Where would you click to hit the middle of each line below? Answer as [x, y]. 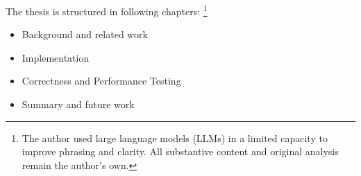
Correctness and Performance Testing [101, 81]
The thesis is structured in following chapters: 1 [107, 10]
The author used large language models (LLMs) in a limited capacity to [175, 138]
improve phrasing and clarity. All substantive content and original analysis [180, 151]
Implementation [56, 57]
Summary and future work [78, 104]
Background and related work [85, 34]
